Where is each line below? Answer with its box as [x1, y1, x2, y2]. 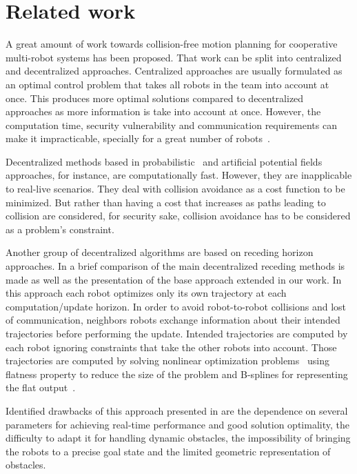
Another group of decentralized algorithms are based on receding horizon [6, 245, 314, 259]
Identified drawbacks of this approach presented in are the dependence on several [6, 403, 348, 417]
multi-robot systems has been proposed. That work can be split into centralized [6, 50, 342, 64]
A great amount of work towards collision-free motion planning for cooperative [6, 37, 338, 51]
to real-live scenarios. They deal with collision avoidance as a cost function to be [6, 181, 345, 196]
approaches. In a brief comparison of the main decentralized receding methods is [6, 259, 345, 273]
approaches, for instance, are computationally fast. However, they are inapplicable [6, 168, 352, 182]
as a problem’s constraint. [6, 221, 114, 236]
